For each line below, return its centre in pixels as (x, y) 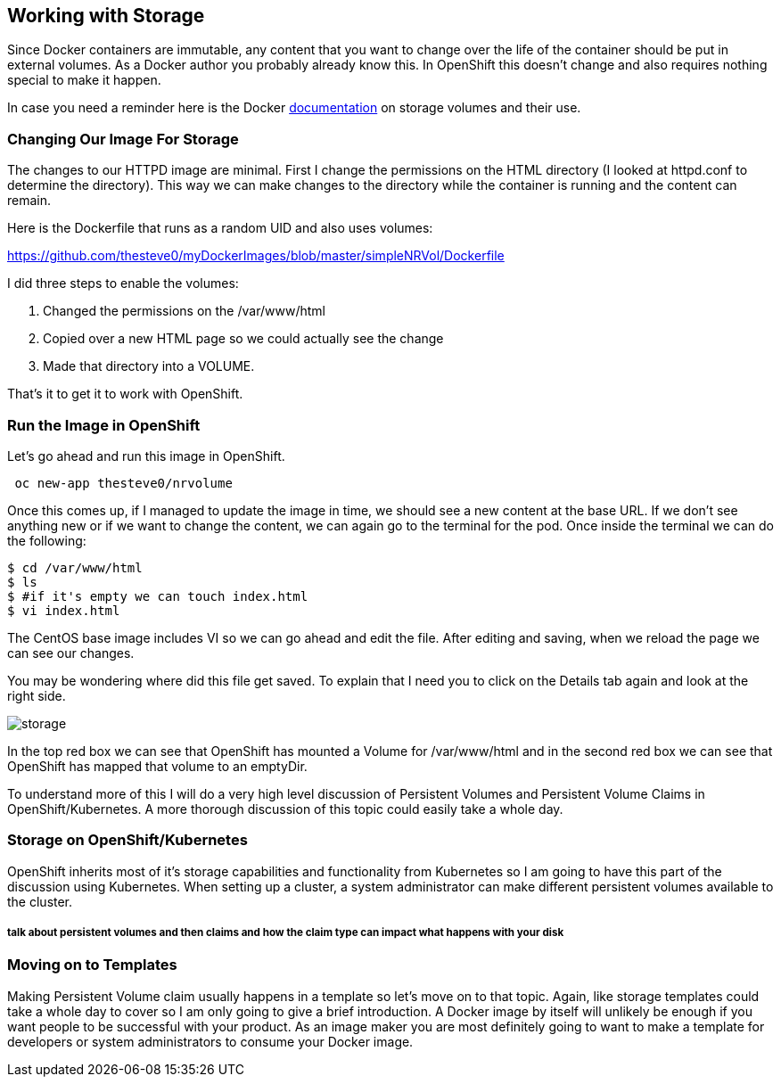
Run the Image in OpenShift (104, 425)
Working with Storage (106, 16)
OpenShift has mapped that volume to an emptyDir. (157, 766)
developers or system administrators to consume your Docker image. (210, 1041)
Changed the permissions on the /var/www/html (184, 311)
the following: (47, 540)
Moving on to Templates (92, 965)
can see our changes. (71, 653)
